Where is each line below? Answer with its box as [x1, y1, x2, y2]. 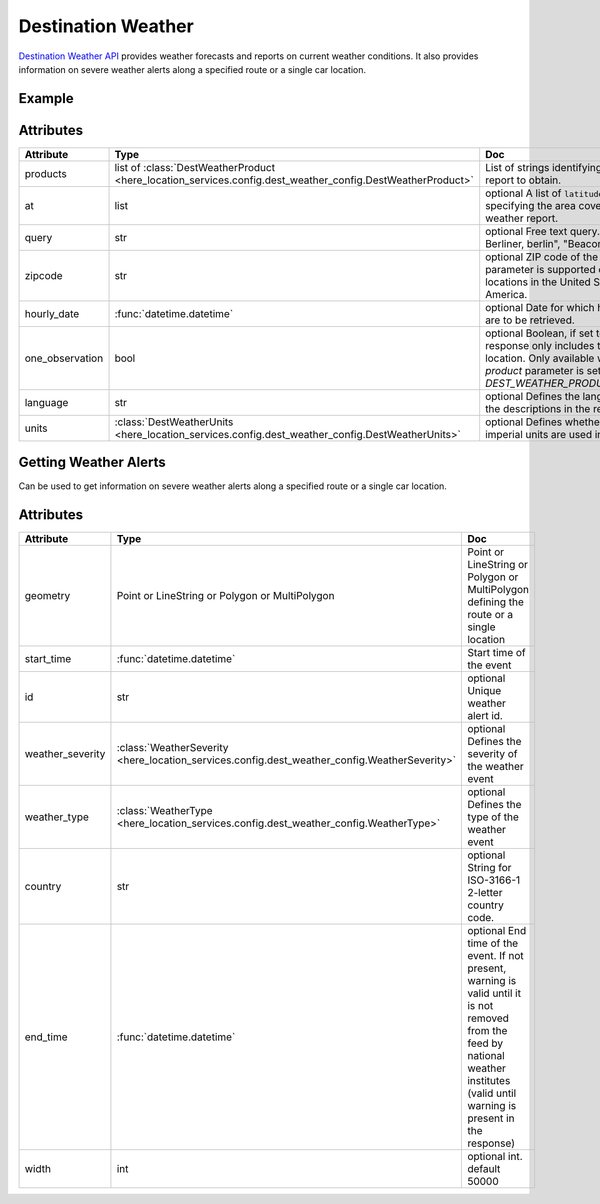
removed [466, 1011, 510, 1025]
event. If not [466, 949, 524, 963]
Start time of [466, 646, 526, 660]
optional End [466, 924, 527, 938]
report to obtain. [485, 173, 562, 187]
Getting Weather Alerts [18, 454, 167, 471]
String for [466, 861, 512, 875]
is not [466, 999, 494, 1013]
